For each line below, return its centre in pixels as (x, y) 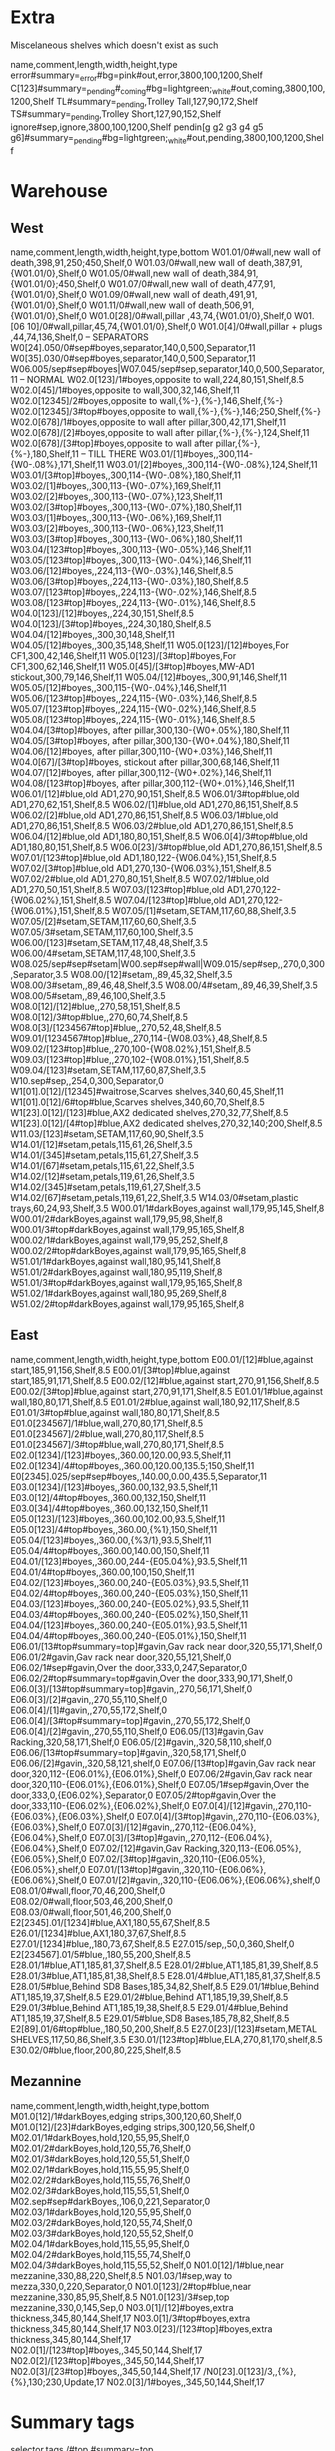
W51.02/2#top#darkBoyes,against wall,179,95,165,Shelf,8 (127, 1303)
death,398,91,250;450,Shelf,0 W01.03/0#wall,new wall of (128, 262)
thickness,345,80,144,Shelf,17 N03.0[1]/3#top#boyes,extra (130, 2318)
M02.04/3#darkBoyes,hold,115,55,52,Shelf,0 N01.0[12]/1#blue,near (147, 2265)
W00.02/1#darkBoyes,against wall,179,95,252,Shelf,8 (119, 1240)
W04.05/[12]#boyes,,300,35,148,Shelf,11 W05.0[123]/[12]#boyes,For (150, 645)
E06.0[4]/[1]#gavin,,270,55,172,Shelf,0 (89, 1710)
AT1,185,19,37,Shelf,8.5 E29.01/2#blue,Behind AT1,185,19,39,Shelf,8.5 (149, 1997)
